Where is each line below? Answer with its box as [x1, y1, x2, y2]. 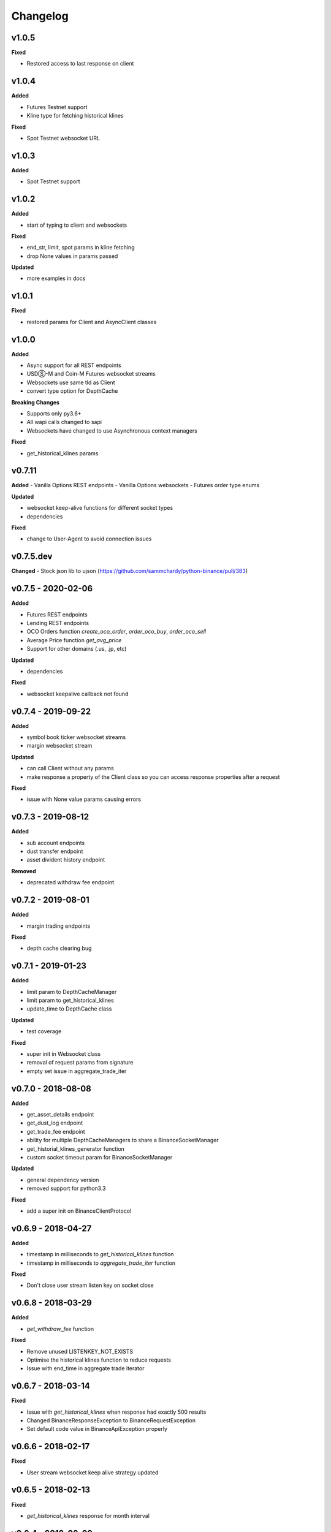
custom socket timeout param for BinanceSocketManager [26, 1154, 173, 1161]
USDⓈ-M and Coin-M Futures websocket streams [26, 370, 156, 377]
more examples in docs [26, 275, 86, 282]
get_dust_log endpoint [26, 1119, 83, 1127]
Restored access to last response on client [26, 60, 134, 67]
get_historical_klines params [26, 449, 99, 457]
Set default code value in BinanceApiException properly [26, 1425, 168, 1433]
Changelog [11, 9, 69, 23]
